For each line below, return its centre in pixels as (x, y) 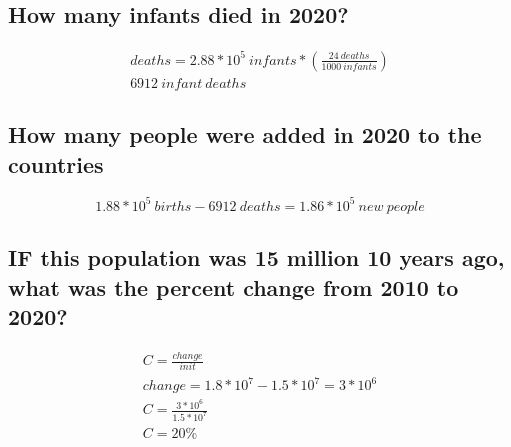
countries (56, 163)
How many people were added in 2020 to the (245, 134)
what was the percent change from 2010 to (233, 286)
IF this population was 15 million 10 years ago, (256, 257)
